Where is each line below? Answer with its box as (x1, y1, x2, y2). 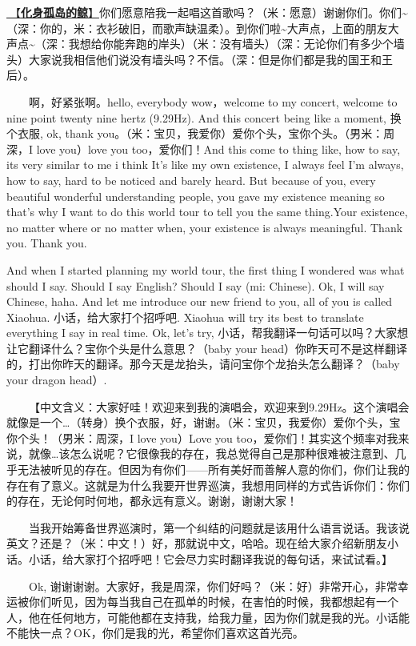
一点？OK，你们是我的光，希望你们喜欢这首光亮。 (39, 624, 304, 641)
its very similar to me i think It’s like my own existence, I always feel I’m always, (6, 156, 404, 173)
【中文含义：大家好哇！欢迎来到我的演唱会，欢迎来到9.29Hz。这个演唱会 (29, 398, 410, 415)
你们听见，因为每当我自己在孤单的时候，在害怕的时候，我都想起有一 (28, 593, 387, 610)
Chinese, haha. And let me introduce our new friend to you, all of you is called (6, 293, 393, 310)
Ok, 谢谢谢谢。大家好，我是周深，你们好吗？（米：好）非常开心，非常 (29, 577, 398, 594)
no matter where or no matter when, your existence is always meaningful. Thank (6, 219, 403, 235)
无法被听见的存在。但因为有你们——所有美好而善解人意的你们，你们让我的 (17, 461, 410, 478)
